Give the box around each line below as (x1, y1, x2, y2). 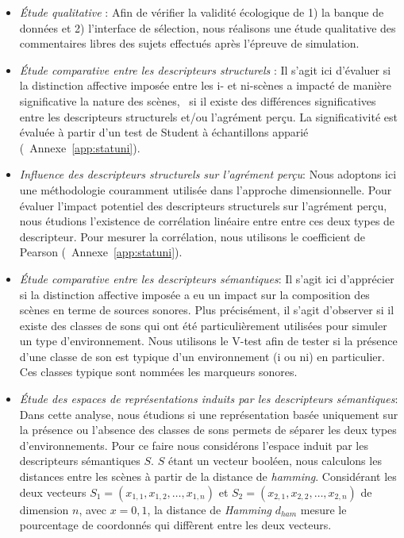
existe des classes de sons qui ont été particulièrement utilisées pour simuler (19, 317, 387, 333)
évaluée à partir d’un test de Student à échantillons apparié (19, 124, 309, 140)
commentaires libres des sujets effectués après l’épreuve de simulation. (19, 35, 360, 52)
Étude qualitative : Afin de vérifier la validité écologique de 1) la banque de (19, 4, 384, 20)
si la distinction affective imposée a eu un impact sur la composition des (19, 286, 370, 302)
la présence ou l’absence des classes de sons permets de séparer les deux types (19, 421, 397, 438)
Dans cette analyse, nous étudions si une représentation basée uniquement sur (19, 405, 398, 422)
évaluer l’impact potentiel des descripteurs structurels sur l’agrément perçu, (19, 197, 387, 213)
